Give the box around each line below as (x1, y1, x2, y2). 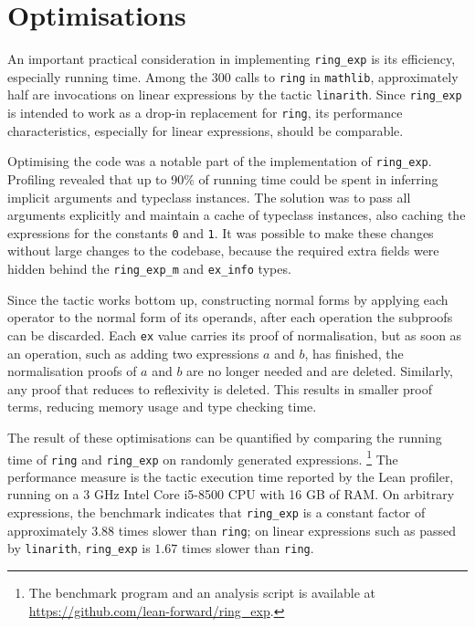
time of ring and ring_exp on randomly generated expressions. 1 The (7, 446, 398, 468)
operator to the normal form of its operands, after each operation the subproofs (7, 308, 453, 327)
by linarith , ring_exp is (7, 538, 151, 558)
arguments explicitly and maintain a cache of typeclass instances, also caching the (7, 205, 466, 225)
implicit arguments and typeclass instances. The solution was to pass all (7, 187, 411, 206)
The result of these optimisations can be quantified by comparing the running (7, 427, 442, 446)
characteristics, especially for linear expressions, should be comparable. (7, 120, 404, 140)
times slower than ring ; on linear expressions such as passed (118, 520, 457, 539)
